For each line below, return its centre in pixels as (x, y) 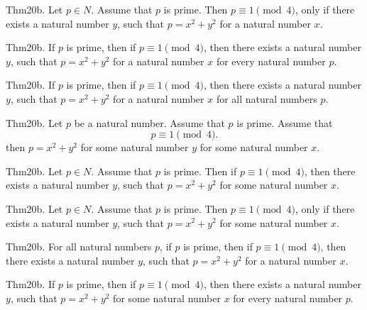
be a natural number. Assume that (149, 122)
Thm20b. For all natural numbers (79, 247)
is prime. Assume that (285, 122)
